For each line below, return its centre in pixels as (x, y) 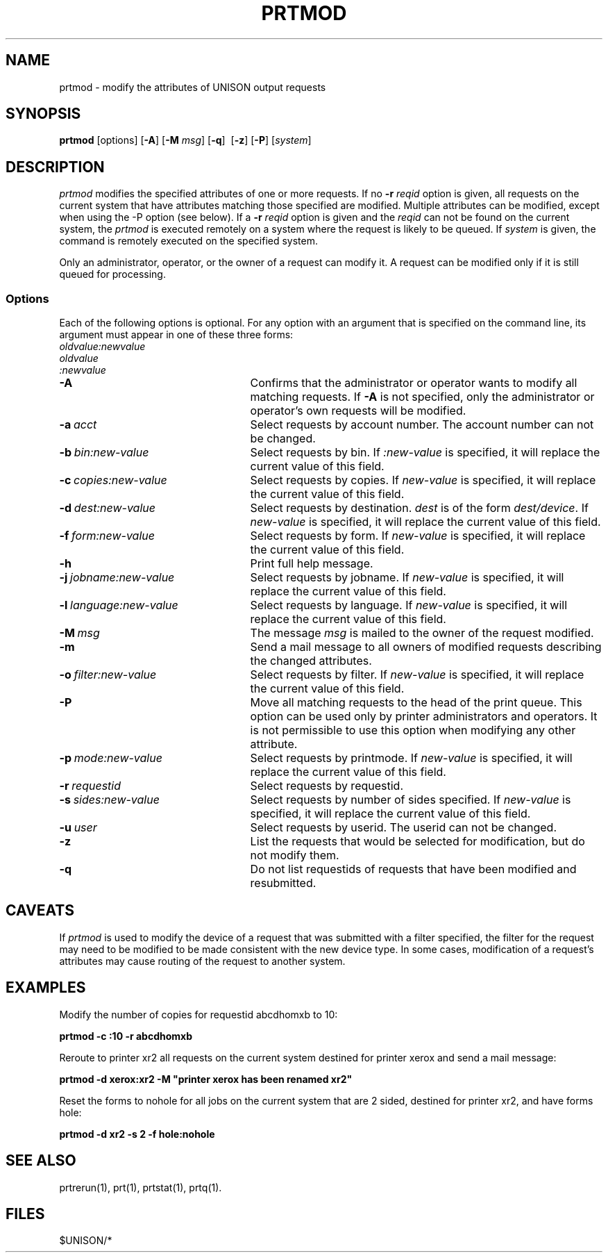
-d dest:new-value (107, 508)
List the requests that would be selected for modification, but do (417, 842)
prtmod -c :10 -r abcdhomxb (126, 1036)
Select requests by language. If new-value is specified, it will (409, 605)
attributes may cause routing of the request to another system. (202, 961)
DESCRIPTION (55, 167)
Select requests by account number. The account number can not (422, 425)
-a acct (78, 425)
